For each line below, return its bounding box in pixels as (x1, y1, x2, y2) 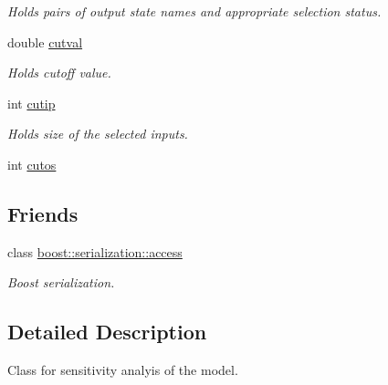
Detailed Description (7, 317, 207, 346)
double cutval (7, 32, 83, 51)
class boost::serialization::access (7, 242, 183, 261)
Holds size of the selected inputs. (7, 124, 188, 143)
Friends (7, 199, 79, 227)
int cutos (7, 154, 57, 173)
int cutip (7, 93, 56, 112)
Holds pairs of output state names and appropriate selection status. (7, 2, 382, 20)
